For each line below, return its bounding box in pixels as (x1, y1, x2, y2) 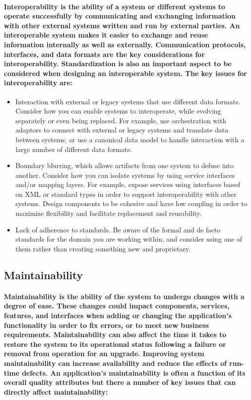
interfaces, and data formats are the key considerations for (4, 49, 205, 59)
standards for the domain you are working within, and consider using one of (15, 234, 242, 244)
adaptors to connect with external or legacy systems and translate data (15, 125, 229, 135)
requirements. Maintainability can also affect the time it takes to (4, 329, 227, 340)
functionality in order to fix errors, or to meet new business (4, 320, 209, 330)
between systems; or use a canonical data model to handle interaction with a (15, 134, 245, 144)
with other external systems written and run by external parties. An (4, 20, 240, 30)
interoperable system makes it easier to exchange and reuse (4, 30, 208, 40)
